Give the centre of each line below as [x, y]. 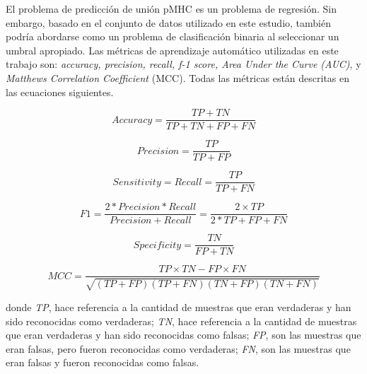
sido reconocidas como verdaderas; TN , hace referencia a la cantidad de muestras [181, 321]
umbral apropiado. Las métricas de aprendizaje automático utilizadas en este [172, 50]
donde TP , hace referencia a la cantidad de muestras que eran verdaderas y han [179, 306]
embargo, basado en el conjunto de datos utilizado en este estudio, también [168, 22]
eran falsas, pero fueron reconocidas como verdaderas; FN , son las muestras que [178, 348]
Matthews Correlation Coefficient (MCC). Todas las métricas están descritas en [178, 77]
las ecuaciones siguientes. [60, 92]
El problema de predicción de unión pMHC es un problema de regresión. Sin [171, 8]
